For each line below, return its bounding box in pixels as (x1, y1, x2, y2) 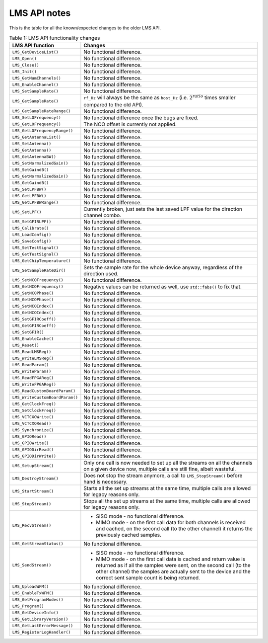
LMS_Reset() (12, 343, 39, 348)
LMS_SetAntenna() (12, 141, 52, 147)
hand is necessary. (83, 478, 128, 485)
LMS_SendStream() (12, 563, 52, 568)
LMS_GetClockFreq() (12, 402, 57, 407)
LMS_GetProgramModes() (12, 597, 64, 602)
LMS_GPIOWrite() (12, 440, 49, 446)
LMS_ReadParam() (12, 362, 49, 368)
